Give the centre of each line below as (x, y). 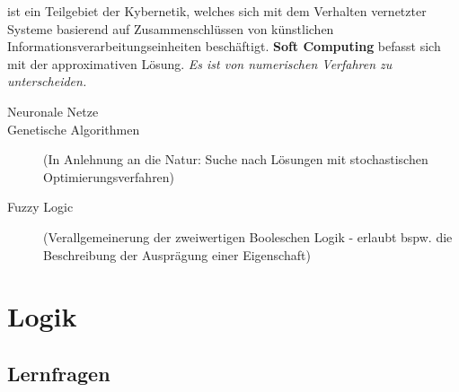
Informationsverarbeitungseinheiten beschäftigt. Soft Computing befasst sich (224, 46)
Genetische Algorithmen (74, 129)
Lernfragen (59, 373)
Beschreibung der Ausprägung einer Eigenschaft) (177, 254)
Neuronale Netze (53, 111)
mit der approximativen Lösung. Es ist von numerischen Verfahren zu (200, 63)
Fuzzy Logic (40, 207)
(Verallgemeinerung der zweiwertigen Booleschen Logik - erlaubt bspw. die (248, 236)
